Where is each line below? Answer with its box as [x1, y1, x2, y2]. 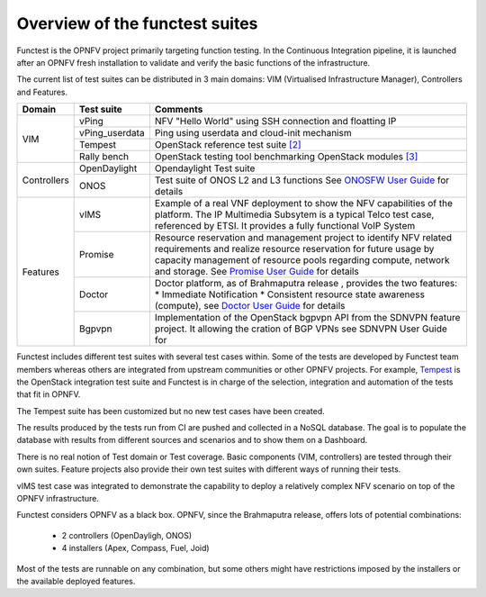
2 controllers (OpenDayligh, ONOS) [61, 529, 193, 540]
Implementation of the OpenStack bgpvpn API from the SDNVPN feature [154, 312, 461, 324]
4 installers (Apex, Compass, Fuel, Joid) [61, 543, 211, 554]
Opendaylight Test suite [154, 162, 256, 175]
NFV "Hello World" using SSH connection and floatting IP [154, 115, 397, 128]
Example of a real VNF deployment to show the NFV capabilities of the [154, 197, 454, 210]
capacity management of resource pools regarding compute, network [154, 254, 450, 267]
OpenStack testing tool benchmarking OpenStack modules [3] [154, 150, 418, 163]
